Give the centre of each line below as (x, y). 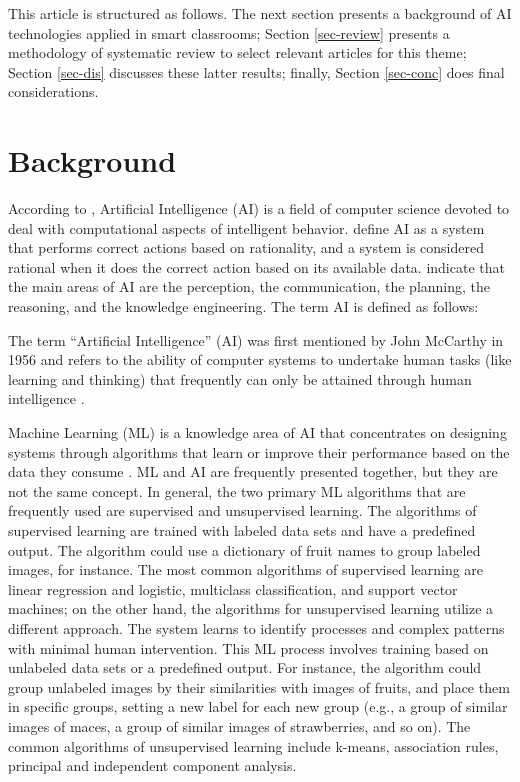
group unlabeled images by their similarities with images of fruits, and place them (259, 686)
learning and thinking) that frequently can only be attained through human (240, 378)
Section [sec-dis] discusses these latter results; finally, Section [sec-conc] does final (256, 71)
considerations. (53, 91)
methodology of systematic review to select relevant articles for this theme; (237, 52)
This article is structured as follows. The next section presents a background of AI (260, 13)
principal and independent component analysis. (152, 765)
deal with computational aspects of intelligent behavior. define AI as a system (246, 227)
